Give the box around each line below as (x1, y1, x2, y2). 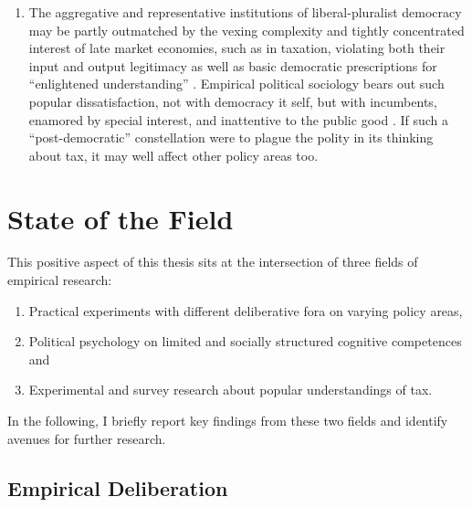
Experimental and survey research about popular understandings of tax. (28, 380, 433, 399)
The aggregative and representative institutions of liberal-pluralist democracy (28, 3, 462, 21)
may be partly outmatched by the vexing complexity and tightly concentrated (28, 20, 465, 39)
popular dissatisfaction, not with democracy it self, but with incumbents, (28, 91, 437, 111)
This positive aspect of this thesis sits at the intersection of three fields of (7, 252, 418, 271)
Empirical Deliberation (7, 473, 228, 502)
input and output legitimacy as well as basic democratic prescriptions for (28, 56, 437, 75)
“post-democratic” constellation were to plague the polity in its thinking (28, 128, 434, 147)
